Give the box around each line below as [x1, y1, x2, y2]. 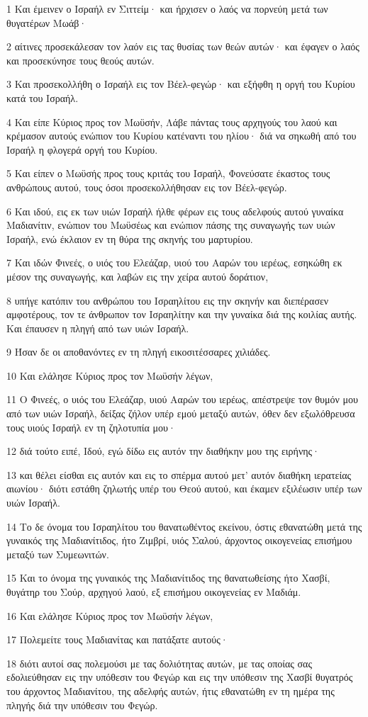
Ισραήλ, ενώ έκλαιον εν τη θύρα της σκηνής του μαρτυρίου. [6, 231, 253, 246]
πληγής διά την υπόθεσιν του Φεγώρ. [6, 697, 158, 712]
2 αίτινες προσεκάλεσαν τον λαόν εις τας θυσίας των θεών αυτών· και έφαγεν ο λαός [6, 39, 359, 54]
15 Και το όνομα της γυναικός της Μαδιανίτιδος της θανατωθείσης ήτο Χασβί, [6, 570, 330, 585]
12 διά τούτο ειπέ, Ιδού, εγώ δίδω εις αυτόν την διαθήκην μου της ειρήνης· [6, 444, 320, 458]
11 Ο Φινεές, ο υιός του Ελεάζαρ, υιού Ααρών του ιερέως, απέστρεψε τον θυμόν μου [6, 392, 358, 407]
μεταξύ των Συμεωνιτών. [6, 546, 109, 561]
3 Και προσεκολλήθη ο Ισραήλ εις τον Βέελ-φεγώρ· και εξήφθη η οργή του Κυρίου [6, 77, 355, 91]
